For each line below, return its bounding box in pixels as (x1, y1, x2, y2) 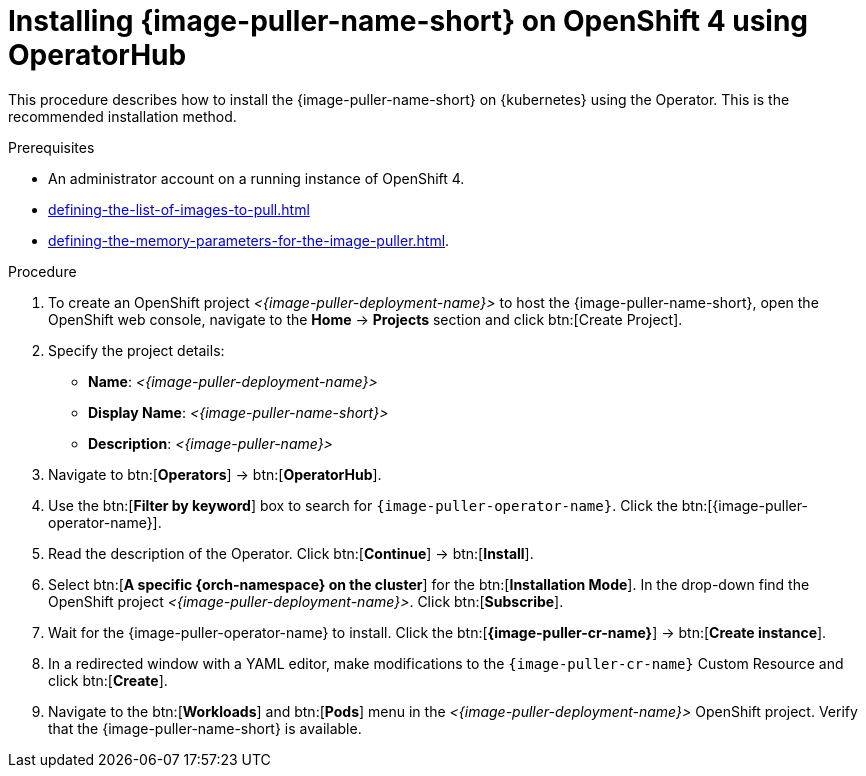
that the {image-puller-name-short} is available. (48, 719, 362, 737)
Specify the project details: (48, 341, 225, 359)
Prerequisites (8, 138, 95, 156)
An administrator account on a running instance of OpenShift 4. (48, 169, 465, 187)
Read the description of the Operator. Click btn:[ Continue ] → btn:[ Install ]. (48, 544, 534, 562)
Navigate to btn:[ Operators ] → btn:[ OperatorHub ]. (48, 465, 382, 483)
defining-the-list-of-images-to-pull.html (48, 200, 310, 218)
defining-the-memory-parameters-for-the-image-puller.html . (48, 231, 450, 249)
